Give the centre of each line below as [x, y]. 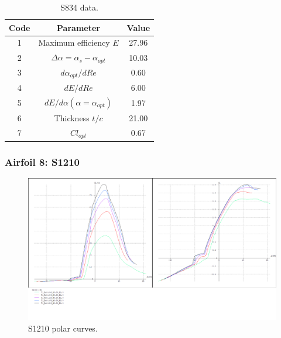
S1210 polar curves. [63, 328]
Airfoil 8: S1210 [42, 161]
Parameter [78, 27]
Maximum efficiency [74, 42]
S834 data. [79, 7]
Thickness [72, 117]
